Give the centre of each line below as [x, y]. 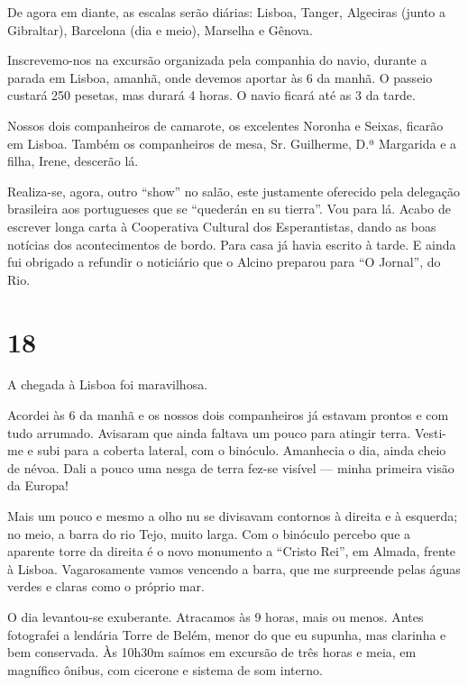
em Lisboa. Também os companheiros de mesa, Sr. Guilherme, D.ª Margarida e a [232, 143]
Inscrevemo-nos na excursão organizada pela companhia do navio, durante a [217, 60]
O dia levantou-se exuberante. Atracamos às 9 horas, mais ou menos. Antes [216, 616]
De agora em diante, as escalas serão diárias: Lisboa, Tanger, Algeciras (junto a [227, 12]
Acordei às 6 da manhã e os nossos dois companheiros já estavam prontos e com [228, 415]
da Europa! [38, 485]
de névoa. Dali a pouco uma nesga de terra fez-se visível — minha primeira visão [231, 467]
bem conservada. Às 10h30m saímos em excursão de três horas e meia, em [212, 652]
